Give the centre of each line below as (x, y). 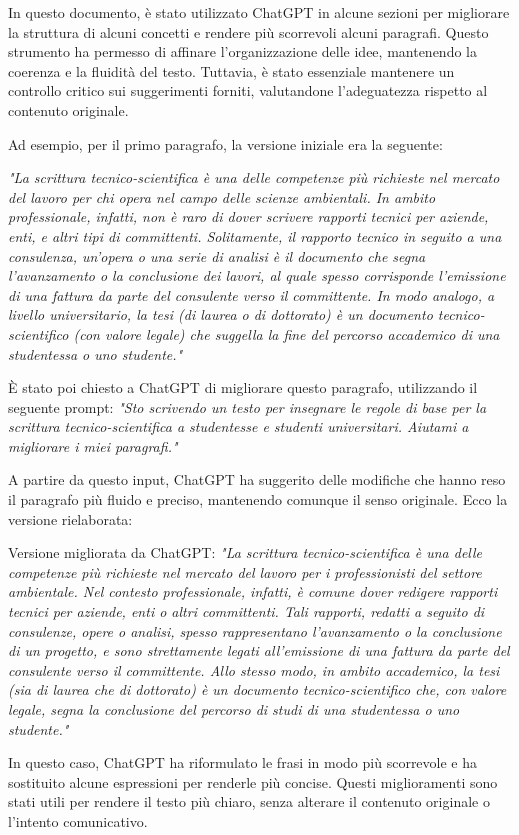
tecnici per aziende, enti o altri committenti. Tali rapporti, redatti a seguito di (246, 611)
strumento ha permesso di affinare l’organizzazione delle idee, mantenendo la (242, 51)
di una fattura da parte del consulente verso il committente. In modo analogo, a (251, 294)
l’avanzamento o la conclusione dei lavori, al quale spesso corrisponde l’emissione (257, 275)
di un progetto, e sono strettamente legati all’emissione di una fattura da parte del (259, 650)
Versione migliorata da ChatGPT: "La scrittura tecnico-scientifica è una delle (245, 552)
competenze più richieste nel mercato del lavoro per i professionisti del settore (245, 571)
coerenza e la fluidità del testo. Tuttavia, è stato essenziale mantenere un (231, 70)
